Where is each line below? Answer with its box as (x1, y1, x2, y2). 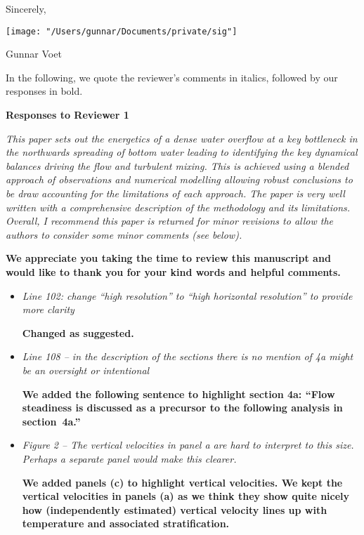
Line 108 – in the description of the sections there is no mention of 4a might (22, 349, 353, 364)
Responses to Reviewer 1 (6, 107, 129, 122)
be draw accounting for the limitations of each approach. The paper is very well (6, 186, 345, 200)
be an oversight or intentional (22, 362, 150, 377)
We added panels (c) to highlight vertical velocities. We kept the (22, 475, 343, 489)
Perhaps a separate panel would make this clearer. (22, 451, 237, 465)
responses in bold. (6, 84, 83, 98)
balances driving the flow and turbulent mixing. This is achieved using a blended (6, 158, 349, 173)
